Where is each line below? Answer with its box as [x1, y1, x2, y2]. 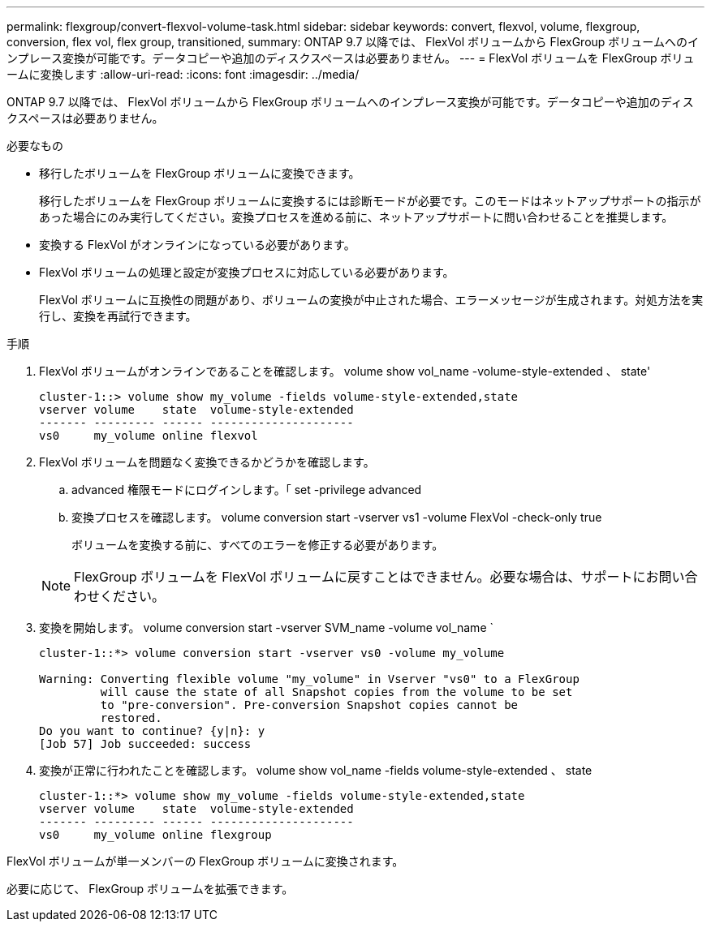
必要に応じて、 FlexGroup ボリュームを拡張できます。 [6, 882, 294, 896]
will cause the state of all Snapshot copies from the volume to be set [100, 685, 573, 698]
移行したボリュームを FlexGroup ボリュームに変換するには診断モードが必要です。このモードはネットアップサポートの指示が [39, 194, 701, 208]
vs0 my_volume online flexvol [39, 429, 258, 442]
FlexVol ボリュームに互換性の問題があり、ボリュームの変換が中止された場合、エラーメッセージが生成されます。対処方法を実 [39, 293, 704, 307]
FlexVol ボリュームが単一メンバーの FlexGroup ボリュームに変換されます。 [6, 854, 404, 868]
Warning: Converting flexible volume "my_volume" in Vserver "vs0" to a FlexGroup [39, 672, 580, 685]
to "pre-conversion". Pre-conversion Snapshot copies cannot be [100, 698, 519, 711]
